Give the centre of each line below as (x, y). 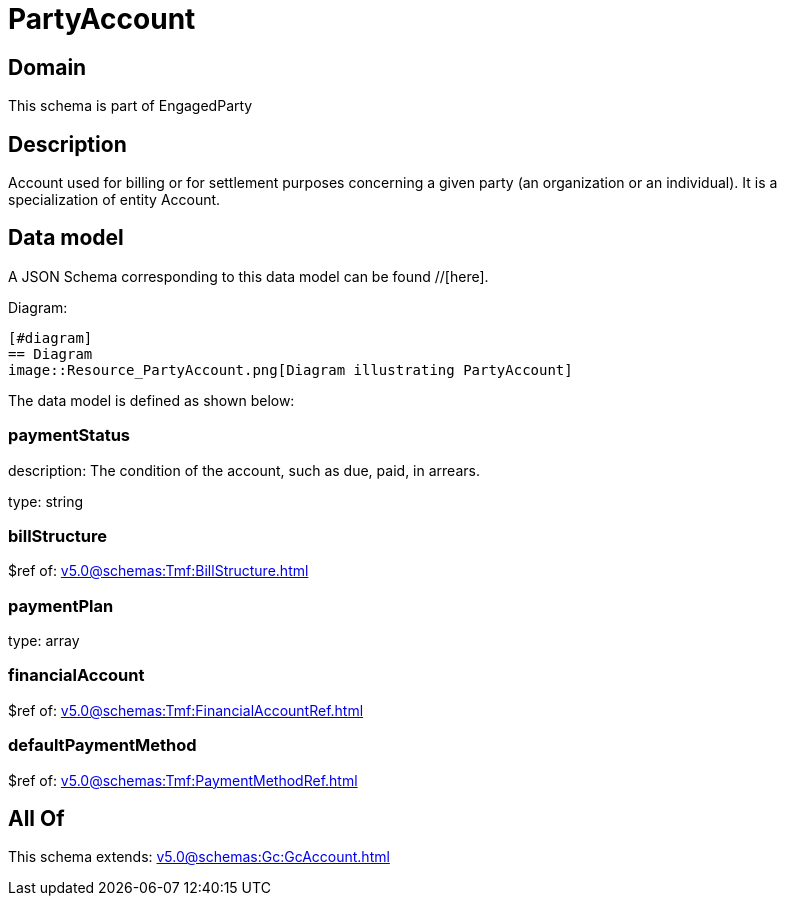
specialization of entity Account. (114, 200)
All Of (36, 819)
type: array (44, 641)
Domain (47, 67)
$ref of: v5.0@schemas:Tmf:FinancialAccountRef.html (186, 710)
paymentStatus (69, 435)
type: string (46, 501)
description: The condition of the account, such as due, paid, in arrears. (244, 470)
